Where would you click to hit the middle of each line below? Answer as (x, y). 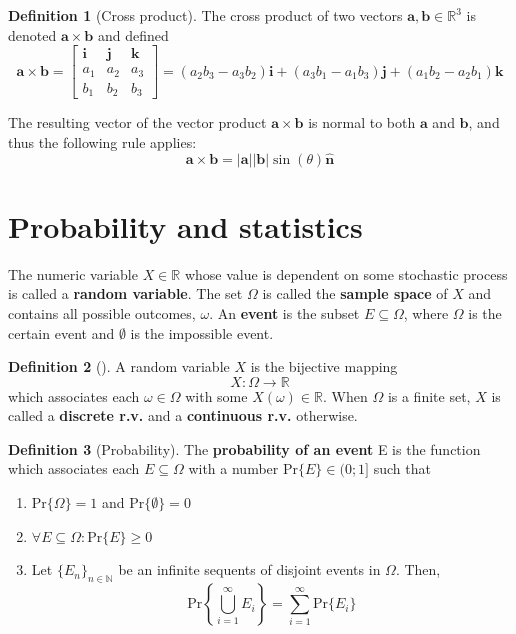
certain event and (61, 332)
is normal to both (362, 122)
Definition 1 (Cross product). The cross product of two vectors (205, 15)
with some (216, 395)
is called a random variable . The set (125, 293)
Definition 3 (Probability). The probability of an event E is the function (244, 448)
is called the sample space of (355, 293)
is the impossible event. (202, 332)
